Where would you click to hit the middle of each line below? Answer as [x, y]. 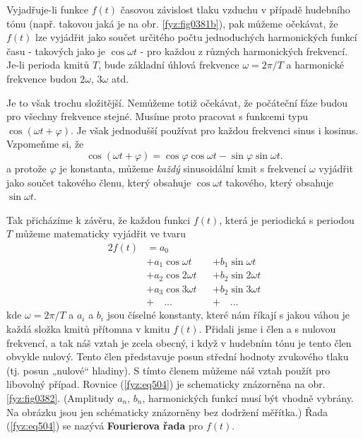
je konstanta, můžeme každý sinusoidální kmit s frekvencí [183, 168]
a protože [26, 168]
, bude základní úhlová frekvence [169, 65]
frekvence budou [42, 78]
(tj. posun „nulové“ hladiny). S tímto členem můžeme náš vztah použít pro [168, 370]
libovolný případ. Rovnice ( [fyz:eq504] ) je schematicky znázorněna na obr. [166, 384]
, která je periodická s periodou [287, 219]
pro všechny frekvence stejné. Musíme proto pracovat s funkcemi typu [157, 116]
